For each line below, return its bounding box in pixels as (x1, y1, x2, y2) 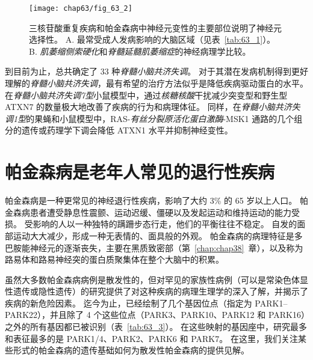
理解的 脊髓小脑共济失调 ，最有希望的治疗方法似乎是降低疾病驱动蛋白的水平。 (5, 77, 308, 90)
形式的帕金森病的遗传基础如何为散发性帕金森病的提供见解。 (13, 344, 249, 356)
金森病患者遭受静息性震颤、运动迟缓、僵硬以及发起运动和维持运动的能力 (5, 206, 291, 218)
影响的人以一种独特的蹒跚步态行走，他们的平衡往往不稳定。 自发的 (33, 218, 297, 230)
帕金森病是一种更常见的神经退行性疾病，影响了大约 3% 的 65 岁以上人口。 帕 (5, 194, 308, 207)
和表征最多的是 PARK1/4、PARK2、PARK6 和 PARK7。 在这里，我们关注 (5, 332, 298, 344)
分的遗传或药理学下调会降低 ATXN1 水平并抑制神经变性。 (5, 124, 233, 136)
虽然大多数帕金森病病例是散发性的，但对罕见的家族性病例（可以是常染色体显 (5, 273, 308, 285)
